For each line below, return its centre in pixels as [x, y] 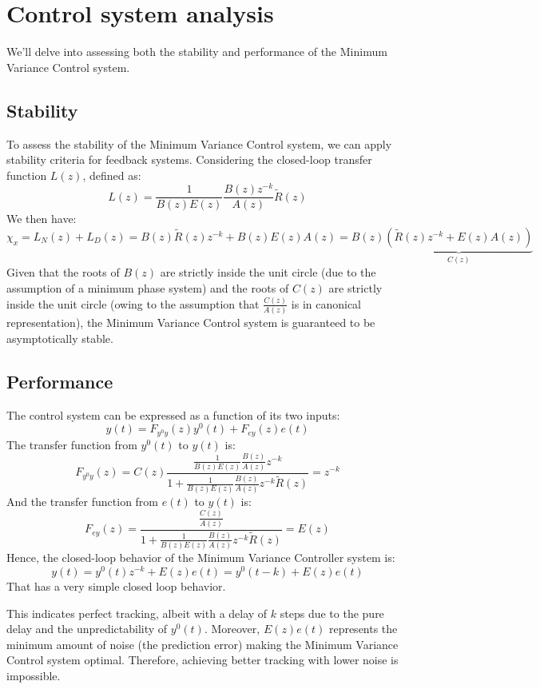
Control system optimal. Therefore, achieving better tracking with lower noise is [202, 660]
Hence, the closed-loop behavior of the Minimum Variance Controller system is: [201, 558]
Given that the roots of [63, 272]
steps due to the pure [332, 613]
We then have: [42, 219]
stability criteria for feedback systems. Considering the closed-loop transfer [189, 159]
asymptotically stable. [60, 338]
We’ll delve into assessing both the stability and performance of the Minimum [197, 52]
